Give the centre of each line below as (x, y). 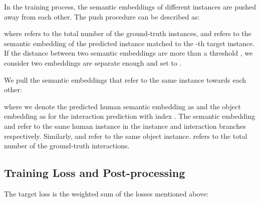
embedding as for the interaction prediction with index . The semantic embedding (130, 116)
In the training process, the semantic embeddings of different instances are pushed (130, 7)
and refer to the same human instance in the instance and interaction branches (125, 126)
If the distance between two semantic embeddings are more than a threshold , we (128, 53)
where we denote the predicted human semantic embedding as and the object (122, 106)
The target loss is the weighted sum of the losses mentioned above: (106, 193)
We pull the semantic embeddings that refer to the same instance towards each (125, 79)
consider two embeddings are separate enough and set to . (93, 62)
